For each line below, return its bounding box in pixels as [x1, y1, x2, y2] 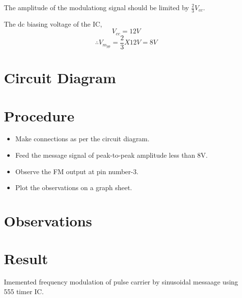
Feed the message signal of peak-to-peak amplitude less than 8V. [15, 150, 208, 160]
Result [4, 249, 48, 268]
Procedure [4, 105, 75, 125]
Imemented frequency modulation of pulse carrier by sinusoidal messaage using [4, 277, 238, 287]
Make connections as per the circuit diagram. [15, 134, 150, 144]
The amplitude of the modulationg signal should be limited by [4, 2, 189, 12]
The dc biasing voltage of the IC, [4, 18, 102, 29]
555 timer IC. [4, 286, 44, 296]
